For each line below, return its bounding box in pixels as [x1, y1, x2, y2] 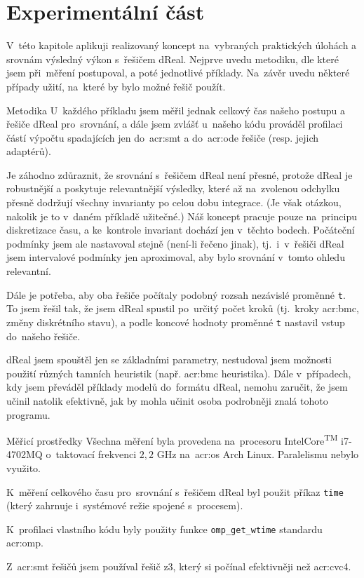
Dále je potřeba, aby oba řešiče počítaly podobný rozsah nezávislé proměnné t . [6, 287, 346, 302]
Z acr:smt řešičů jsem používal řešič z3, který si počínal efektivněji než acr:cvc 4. [6, 559, 351, 574]
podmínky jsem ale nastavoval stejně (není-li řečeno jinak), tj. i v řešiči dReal [6, 236, 344, 250]
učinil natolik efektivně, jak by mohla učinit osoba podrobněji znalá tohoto [6, 393, 328, 408]
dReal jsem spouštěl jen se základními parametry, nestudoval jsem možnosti [6, 352, 332, 367]
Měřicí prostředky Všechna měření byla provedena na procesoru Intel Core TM [6, 431, 338, 448]
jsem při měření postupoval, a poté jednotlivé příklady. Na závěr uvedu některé [6, 65, 350, 80]
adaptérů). [6, 144, 51, 159]
